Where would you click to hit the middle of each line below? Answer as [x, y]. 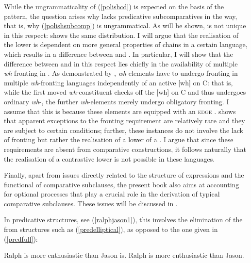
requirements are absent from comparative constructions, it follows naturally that [125, 149]
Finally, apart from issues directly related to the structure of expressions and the [124, 175]
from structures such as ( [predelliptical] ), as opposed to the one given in [111, 229]
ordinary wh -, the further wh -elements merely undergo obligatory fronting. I [117, 101]
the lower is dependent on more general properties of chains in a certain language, [126, 44]
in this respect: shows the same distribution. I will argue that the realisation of [121, 35]
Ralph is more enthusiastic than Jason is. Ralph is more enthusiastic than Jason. [124, 255]
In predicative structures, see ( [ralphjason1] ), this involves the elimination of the [123, 220]
